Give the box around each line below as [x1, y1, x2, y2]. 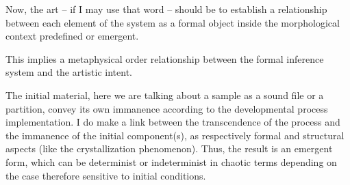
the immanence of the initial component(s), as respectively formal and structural [5, 128, 345, 142]
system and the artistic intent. [5, 65, 132, 79]
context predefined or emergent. [5, 29, 139, 43]
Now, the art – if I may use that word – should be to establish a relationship [5, 2, 327, 16]
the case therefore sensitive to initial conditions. [5, 168, 206, 182]
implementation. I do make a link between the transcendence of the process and [5, 115, 340, 129]
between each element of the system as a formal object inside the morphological [5, 15, 340, 29]
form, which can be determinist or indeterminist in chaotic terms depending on [5, 154, 337, 169]
